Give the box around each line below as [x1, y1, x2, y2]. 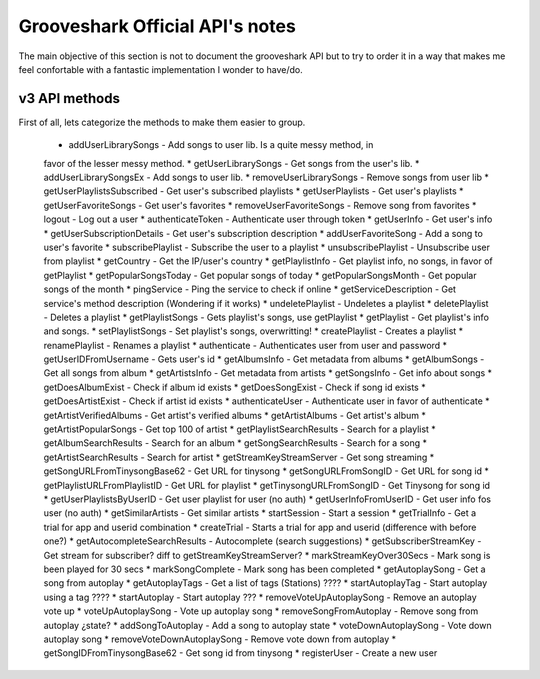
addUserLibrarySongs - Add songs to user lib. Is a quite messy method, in [68, 139, 374, 151]
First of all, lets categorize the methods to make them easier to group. [18, 116, 306, 128]
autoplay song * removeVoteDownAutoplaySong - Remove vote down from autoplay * [43, 633, 397, 645]
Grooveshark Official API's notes [18, 15, 297, 37]
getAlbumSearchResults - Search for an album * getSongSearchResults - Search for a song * [43, 437, 427, 449]
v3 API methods [18, 90, 120, 107]
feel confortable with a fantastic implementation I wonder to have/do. [18, 63, 304, 75]
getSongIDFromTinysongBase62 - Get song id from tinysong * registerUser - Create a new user [43, 647, 438, 659]
